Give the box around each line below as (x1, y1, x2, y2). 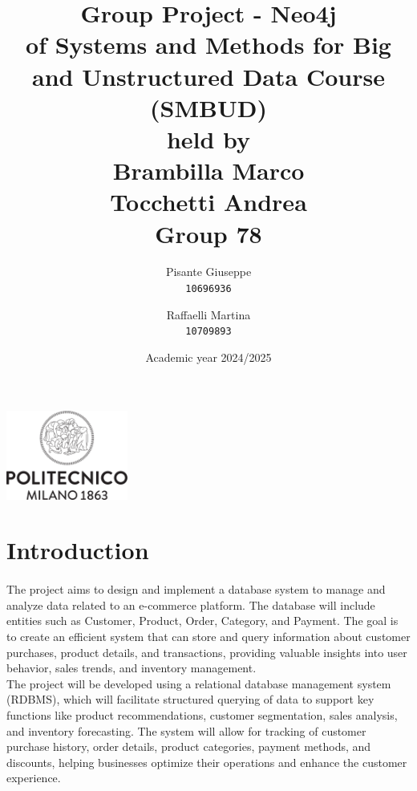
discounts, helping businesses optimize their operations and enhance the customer (6, 753, 407, 770)
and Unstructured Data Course (32, 59, 385, 92)
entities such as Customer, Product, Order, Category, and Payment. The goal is (6, 612, 399, 629)
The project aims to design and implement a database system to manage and (6, 581, 386, 598)
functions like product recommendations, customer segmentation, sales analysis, (6, 706, 398, 723)
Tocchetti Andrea (110, 185, 307, 218)
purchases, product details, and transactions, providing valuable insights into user (6, 643, 407, 660)
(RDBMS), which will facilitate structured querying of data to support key (6, 691, 374, 708)
